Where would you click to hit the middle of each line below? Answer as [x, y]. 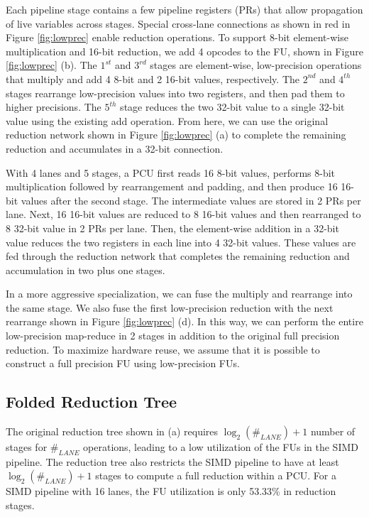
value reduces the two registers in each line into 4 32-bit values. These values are [181, 242]
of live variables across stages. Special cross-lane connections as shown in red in [178, 23]
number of [333, 431]
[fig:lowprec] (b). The [51, 65]
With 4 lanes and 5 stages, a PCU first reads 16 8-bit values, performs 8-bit [171, 172]
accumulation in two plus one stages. [86, 270]
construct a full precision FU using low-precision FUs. [123, 363]
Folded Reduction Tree [92, 402]
